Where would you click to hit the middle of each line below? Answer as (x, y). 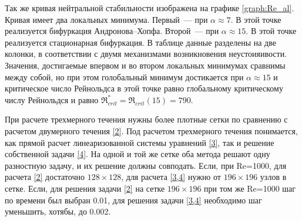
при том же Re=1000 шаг (250, 188)
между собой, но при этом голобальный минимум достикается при (124, 76)
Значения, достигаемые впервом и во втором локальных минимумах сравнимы (145, 65)
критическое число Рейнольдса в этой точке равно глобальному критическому (144, 88)
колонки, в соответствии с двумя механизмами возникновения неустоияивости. (146, 54)
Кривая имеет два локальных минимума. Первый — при (106, 19)
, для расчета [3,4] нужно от (171, 177)
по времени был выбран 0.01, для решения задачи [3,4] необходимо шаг (133, 200)
